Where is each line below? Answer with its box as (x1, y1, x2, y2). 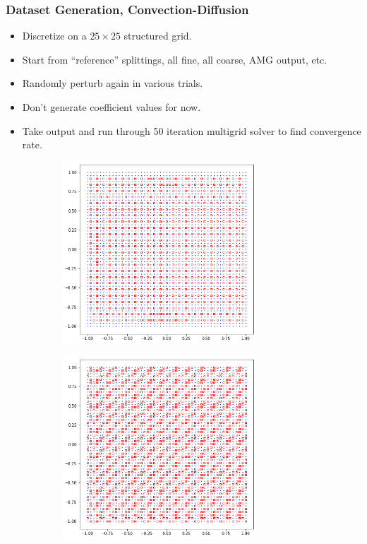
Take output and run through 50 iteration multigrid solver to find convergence (22, 123, 361, 138)
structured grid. (124, 28, 192, 43)
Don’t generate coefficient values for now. (22, 100, 201, 114)
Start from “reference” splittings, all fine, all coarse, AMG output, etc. (22, 52, 327, 66)
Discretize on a (22, 28, 87, 43)
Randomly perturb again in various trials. (22, 76, 203, 90)
